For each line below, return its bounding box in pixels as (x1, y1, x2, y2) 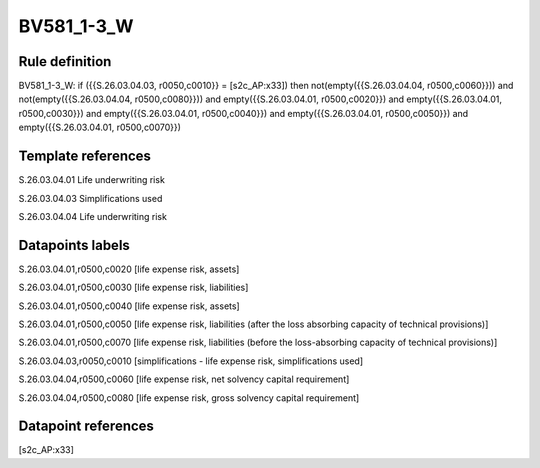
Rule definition (18, 53, 112, 70)
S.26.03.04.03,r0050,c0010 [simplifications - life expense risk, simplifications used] (18, 355, 364, 367)
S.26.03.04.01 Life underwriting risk (18, 174, 165, 186)
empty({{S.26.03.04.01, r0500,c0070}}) (18, 121, 182, 134)
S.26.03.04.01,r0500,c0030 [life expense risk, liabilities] (18, 281, 249, 294)
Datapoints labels (18, 236, 130, 254)
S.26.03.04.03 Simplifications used (18, 192, 163, 204)
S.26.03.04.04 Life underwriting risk (18, 210, 167, 222)
